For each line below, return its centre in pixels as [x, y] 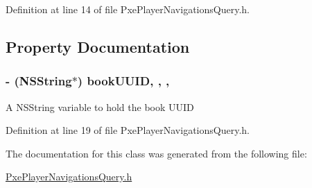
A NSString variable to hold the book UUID [100, 106]
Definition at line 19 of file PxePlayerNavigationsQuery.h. [128, 130]
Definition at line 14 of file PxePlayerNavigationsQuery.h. [128, 9]
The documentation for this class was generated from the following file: [156, 153]
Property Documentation [98, 46]
